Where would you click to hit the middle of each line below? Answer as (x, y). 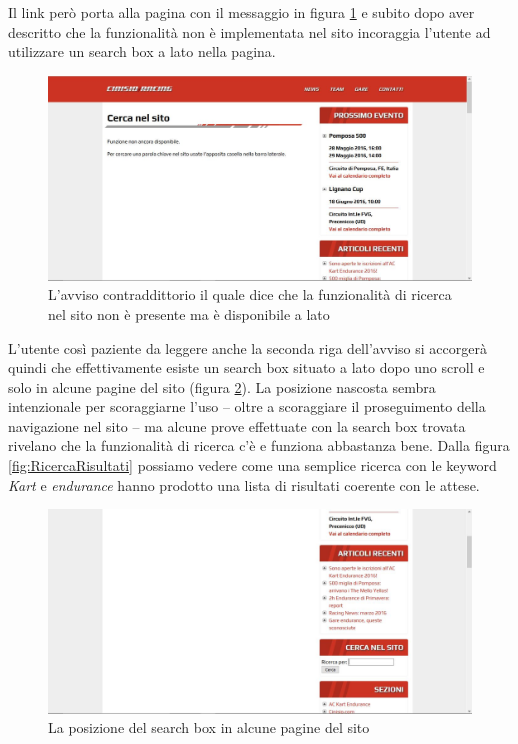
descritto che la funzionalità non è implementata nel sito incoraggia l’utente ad (249, 31)
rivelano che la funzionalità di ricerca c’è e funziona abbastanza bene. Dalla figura (259, 445)
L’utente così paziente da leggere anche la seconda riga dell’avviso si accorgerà (247, 347)
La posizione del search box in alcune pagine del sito (209, 727)
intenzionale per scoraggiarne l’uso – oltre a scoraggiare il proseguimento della (247, 406)
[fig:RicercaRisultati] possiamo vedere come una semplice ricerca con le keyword (252, 465)
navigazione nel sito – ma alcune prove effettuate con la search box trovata (237, 425)
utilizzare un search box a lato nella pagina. (142, 51)
